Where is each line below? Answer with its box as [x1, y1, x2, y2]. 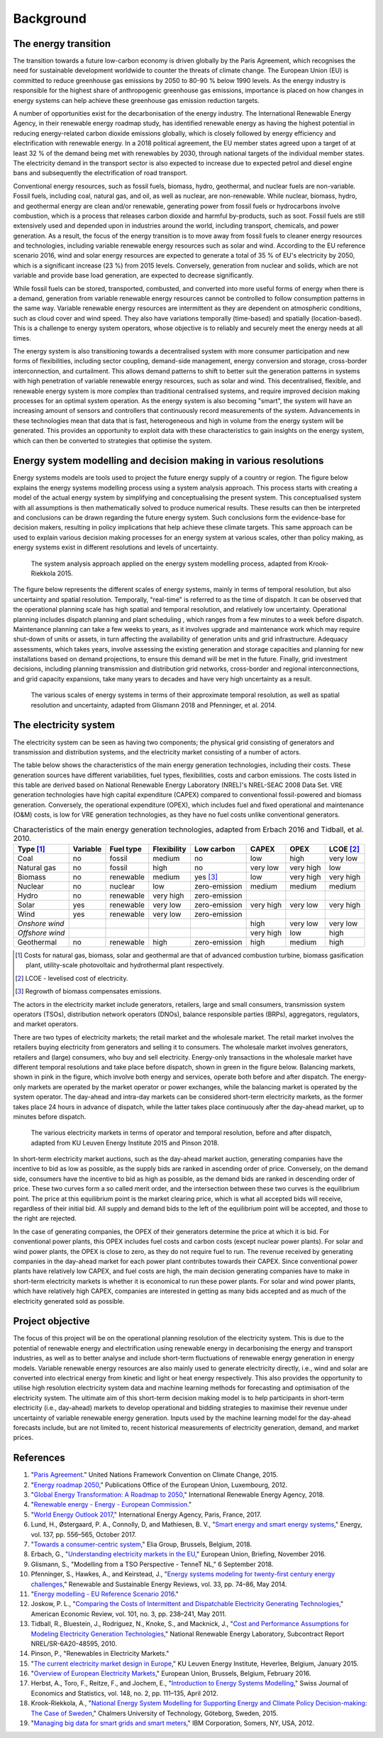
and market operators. [13, 1020, 79, 1028]
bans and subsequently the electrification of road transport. [13, 169, 188, 177]
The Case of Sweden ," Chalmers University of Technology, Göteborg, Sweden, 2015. [30, 1709, 279, 1717]
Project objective [13, 1315, 90, 1327]
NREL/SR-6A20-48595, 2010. [30, 1639, 117, 1648]
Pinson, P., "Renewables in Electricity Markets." [30, 1649, 170, 1658]
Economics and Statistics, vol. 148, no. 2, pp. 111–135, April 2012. [30, 1689, 219, 1698]
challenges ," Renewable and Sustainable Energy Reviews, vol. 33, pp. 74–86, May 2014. [30, 1580, 287, 1588]
